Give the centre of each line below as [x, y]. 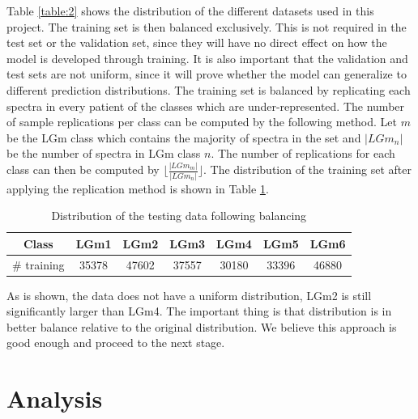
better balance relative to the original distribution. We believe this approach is [202, 326]
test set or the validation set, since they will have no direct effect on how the [197, 42]
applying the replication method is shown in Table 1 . [138, 188]
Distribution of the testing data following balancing [179, 216]
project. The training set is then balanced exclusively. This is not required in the [207, 26]
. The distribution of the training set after [307, 169]
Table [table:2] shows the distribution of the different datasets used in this [190, 11]
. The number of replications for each [303, 153]
